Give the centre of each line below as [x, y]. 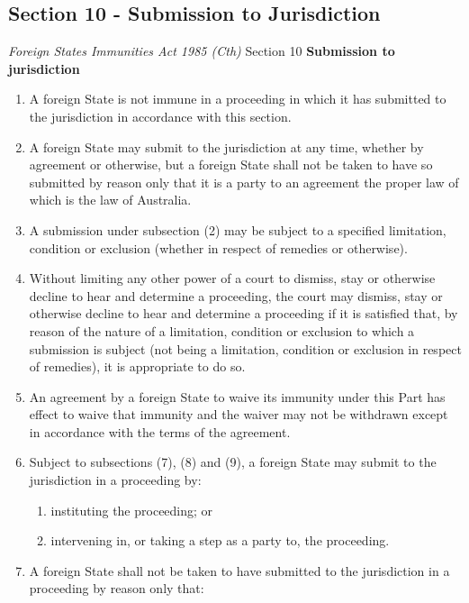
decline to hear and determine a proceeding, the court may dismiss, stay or [236, 295]
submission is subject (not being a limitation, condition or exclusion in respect [245, 348]
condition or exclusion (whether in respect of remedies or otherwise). [218, 247]
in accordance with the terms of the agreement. [160, 431]
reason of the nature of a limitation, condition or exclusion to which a [222, 330]
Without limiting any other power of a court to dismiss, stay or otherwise [232, 278]
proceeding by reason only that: [117, 588]
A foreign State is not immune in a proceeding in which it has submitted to [238, 99]
